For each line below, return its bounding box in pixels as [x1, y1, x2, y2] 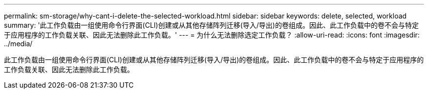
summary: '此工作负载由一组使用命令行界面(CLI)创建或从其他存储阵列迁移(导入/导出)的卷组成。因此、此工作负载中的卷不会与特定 [4, 21, 419, 29]
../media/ [4, 39, 33, 48]
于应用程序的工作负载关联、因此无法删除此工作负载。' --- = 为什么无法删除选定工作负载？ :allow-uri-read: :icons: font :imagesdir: [4, 31, 420, 39]
